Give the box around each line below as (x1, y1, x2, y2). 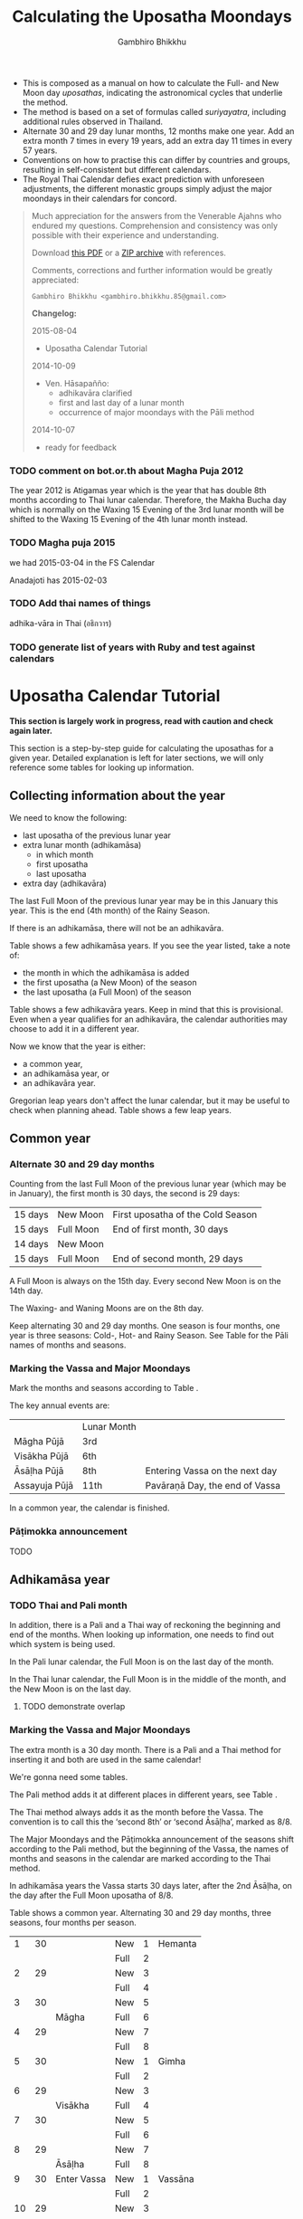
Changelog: (31, 308, 77, 319)
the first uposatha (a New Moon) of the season (22, 976, 197, 987)
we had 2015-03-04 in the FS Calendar (9, 557, 156, 567)
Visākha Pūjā (14, 1450, 70, 1462)
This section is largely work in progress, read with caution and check (9, 715, 274, 726)
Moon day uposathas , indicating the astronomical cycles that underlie (22, 87, 283, 98)
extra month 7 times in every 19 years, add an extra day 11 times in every (22, 135, 292, 146)
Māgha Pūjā (14, 1435, 65, 1448)
